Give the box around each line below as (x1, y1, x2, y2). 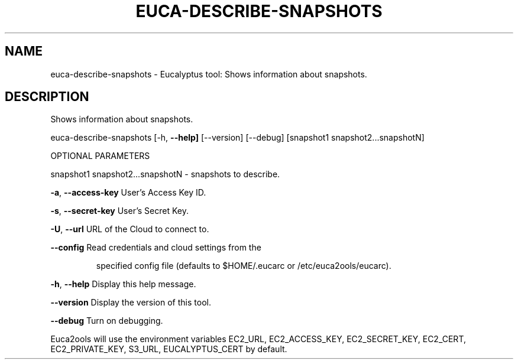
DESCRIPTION (5, 89, 89, 105)
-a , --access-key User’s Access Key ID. (50, 187, 206, 198)
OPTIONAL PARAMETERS (50, 151, 150, 161)
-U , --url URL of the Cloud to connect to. (50, 224, 209, 235)
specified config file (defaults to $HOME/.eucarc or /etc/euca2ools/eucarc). (96, 261, 391, 271)
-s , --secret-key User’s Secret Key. (50, 206, 189, 216)
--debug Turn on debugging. (50, 316, 163, 326)
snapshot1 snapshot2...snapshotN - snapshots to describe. (50, 169, 280, 180)
